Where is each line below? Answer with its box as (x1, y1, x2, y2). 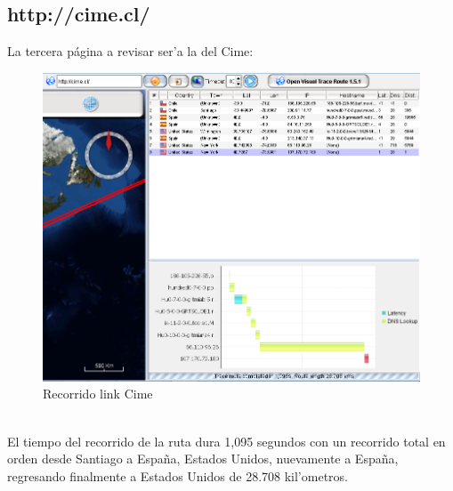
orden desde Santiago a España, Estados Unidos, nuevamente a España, (7, 449, 399, 468)
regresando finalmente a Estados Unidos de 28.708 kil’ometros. (7, 466, 348, 485)
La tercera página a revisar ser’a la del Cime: (7, 42, 254, 60)
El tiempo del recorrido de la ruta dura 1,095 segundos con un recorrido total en (7, 431, 446, 450)
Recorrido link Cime (43, 384, 153, 403)
